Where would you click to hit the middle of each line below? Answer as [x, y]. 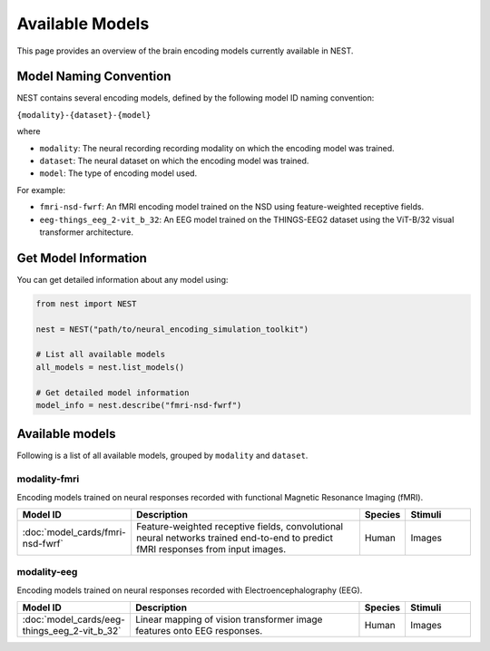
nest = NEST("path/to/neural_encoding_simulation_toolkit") [172, 329]
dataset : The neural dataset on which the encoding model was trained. [174, 161]
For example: [41, 189]
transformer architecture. [86, 232]
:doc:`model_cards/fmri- [74, 532]
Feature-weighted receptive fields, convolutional [240, 527]
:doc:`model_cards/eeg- [74, 619]
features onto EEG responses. [199, 631]
